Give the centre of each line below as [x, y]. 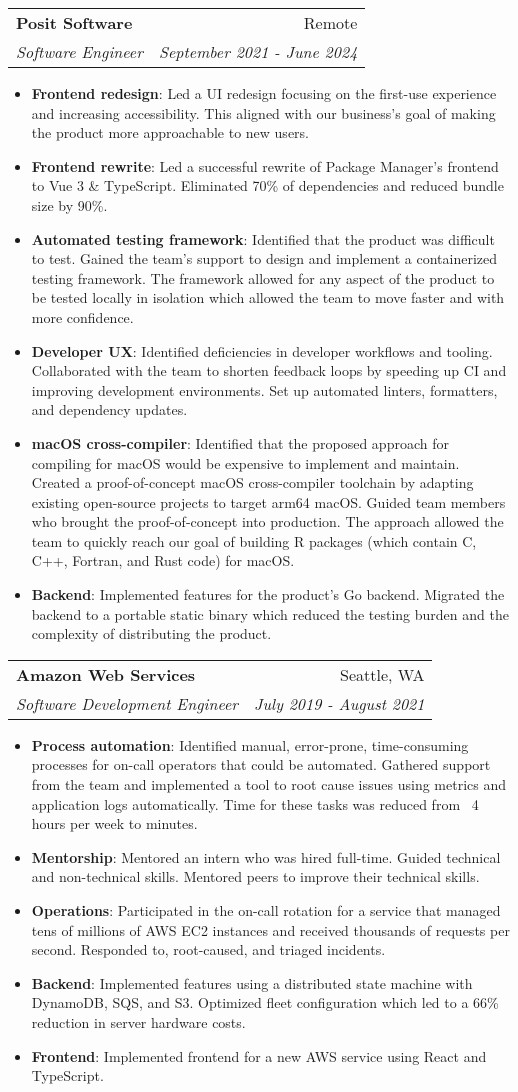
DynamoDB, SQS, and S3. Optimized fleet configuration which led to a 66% [265, 1002]
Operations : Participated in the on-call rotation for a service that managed [266, 910]
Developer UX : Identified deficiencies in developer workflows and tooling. [262, 350]
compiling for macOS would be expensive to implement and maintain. [245, 462]
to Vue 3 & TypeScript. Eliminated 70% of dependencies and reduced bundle [267, 185]
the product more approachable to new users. [170, 132]
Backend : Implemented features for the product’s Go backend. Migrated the [268, 594]
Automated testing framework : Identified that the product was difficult [263, 238]
